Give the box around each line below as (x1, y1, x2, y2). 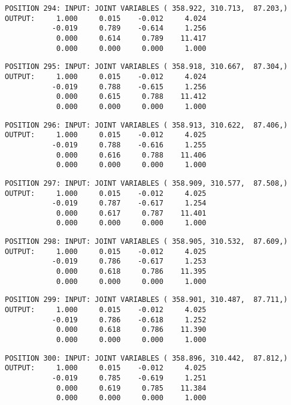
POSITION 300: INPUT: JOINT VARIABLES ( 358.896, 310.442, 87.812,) (5, 353, 288, 362)
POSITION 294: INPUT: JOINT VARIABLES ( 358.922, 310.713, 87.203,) (5, 4, 288, 13)
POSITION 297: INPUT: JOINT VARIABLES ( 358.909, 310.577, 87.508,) (5, 179, 288, 188)
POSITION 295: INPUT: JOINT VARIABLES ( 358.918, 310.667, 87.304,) (5, 62, 288, 71)
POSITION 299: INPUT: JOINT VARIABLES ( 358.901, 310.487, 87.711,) (5, 295, 288, 304)
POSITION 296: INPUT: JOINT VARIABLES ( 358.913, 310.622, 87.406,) (5, 120, 288, 129)
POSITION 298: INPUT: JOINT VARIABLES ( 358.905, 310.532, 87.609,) (5, 237, 288, 246)
